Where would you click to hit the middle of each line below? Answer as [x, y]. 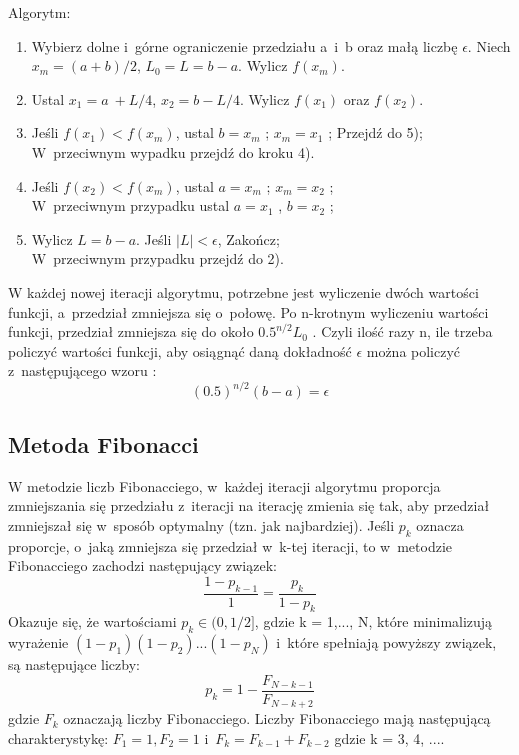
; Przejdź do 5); [375, 132]
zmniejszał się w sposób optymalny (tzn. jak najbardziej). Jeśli [201, 524]
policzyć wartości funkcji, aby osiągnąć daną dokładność [180, 350]
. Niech [489, 45]
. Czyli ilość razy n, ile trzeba [402, 331]
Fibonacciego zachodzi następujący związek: [142, 565]
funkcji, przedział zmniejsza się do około [131, 331]
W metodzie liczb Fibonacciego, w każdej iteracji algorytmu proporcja [224, 485]
